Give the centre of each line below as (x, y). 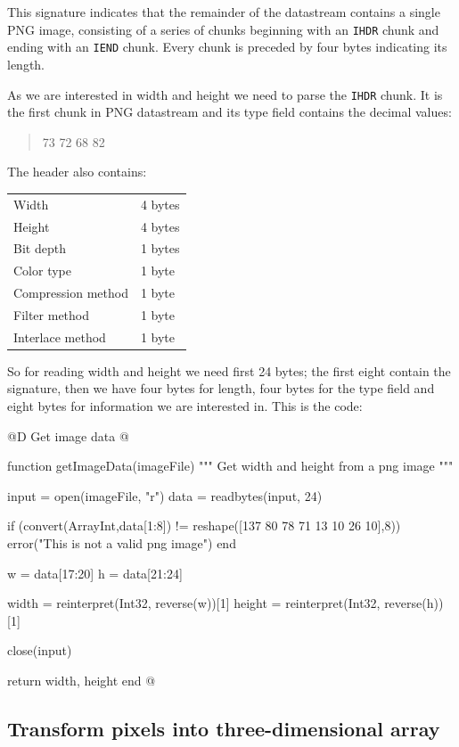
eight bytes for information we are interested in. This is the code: (185, 406)
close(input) (40, 650)
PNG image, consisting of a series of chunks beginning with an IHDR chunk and (223, 29)
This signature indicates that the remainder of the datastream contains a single (224, 12)
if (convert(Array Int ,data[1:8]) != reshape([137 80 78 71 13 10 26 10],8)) (204, 525)
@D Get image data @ (68, 435)
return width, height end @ (82, 680)
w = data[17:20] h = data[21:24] (95, 573)
